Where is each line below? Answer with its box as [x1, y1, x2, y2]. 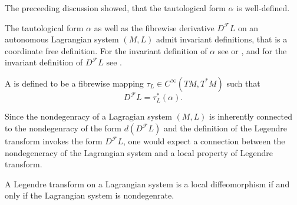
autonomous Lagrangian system [5, 33, 119, 45]
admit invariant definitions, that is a [156, 33, 288, 45]
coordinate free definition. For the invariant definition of [5, 44, 207, 57]
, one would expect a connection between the [123, 135, 285, 147]
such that [226, 77, 260, 89]
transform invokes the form [5, 135, 103, 147]
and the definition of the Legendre [163, 122, 287, 134]
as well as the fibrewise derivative [94, 21, 214, 34]
